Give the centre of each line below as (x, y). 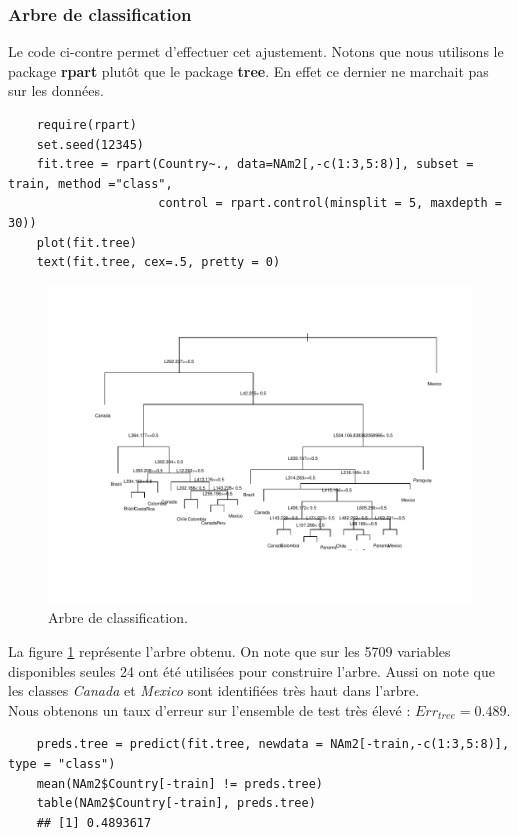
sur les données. (56, 90)
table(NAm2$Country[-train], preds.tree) (176, 803)
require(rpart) (86, 125)
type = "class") (62, 763)
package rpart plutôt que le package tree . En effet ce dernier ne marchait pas (248, 70)
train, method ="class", (90, 183)
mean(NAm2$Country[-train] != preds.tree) (179, 783)
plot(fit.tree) (86, 242)
